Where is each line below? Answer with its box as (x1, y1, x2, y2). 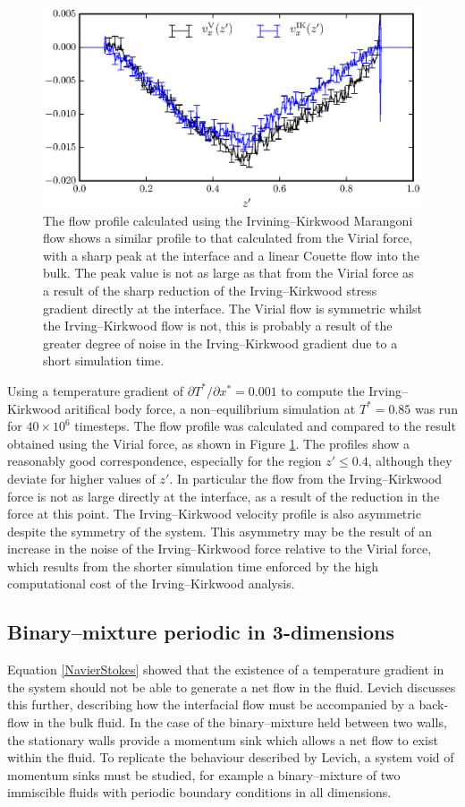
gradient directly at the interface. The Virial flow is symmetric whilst (43, 298, 422, 317)
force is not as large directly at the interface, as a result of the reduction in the (7, 486, 440, 505)
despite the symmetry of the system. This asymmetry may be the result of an (7, 521, 433, 540)
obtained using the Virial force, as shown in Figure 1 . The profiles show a (7, 434, 410, 452)
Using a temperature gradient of (7, 381, 183, 399)
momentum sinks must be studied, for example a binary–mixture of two (7, 765, 401, 784)
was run (414, 399, 458, 417)
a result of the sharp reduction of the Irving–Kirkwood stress (43, 280, 377, 299)
